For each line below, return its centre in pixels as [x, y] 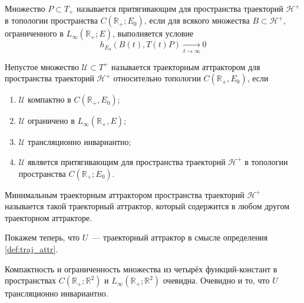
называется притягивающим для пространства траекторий [180, 8]
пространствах [31, 280]
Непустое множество [42, 66]
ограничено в [51, 121]
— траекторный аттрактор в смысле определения [180, 237]
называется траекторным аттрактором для [186, 66]
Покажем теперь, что [42, 237]
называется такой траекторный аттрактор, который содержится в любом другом [147, 206]
